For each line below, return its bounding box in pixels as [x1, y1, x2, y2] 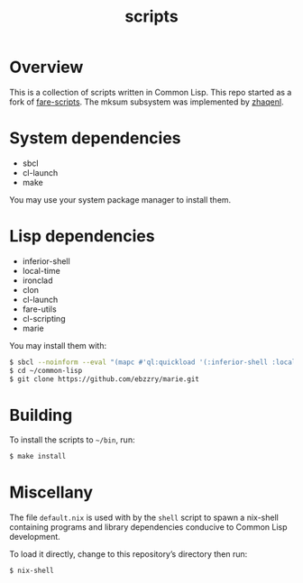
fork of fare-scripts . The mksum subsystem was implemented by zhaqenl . [9, 96, 284, 107]
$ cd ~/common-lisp [9, 366, 83, 375]
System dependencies [9, 128, 181, 149]
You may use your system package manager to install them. [9, 194, 232, 205]
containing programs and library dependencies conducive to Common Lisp [9, 522, 288, 533]
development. [9, 532, 60, 542]
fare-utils [22, 304, 57, 314]
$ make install [9, 452, 67, 461]
